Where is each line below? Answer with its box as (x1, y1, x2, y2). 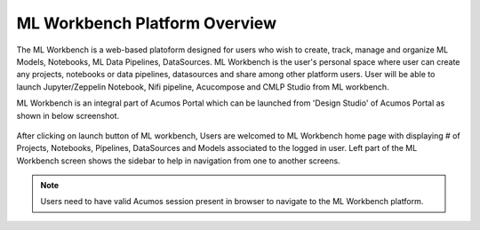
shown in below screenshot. (16, 110, 120, 121)
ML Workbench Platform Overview (16, 13, 277, 33)
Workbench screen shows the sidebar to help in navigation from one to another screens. (16, 155, 341, 166)
